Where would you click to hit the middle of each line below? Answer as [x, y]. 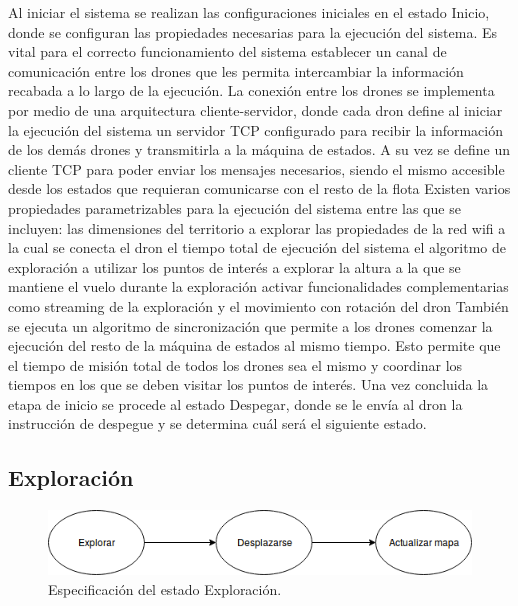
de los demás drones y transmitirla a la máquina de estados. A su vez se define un [259, 149]
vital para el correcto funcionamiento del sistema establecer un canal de [227, 51]
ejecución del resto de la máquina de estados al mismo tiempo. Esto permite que [254, 345]
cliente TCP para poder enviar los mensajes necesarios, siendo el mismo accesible [256, 168]
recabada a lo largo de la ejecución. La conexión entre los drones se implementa [251, 90]
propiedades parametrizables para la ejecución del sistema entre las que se [234, 207]
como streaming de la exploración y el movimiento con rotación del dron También [258, 305]
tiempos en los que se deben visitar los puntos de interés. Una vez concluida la [248, 384]
